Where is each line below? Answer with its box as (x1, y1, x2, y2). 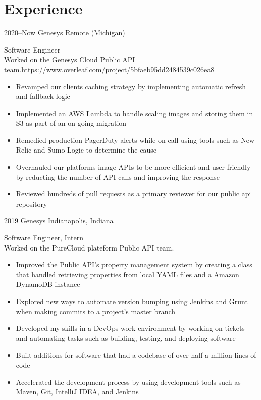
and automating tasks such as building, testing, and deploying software (16, 332, 236, 343)
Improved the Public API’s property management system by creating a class (16, 259, 252, 270)
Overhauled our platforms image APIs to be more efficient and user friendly (16, 162, 251, 172)
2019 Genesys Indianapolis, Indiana (4, 215, 114, 226)
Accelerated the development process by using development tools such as (16, 376, 241, 387)
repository (16, 198, 47, 209)
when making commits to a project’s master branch (16, 306, 176, 316)
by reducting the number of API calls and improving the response (16, 171, 220, 182)
